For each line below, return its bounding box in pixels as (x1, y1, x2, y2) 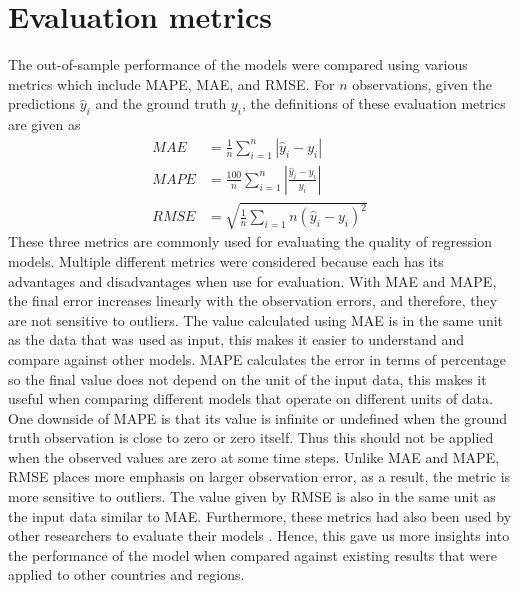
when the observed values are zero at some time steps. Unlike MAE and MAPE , (8, 446, 500, 467)
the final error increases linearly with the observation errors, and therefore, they (8, 290, 498, 311)
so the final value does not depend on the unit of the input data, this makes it (8, 368, 487, 389)
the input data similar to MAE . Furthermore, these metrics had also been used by (8, 505, 512, 526)
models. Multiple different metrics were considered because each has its (8, 250, 444, 271)
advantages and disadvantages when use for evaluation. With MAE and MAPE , (8, 270, 497, 291)
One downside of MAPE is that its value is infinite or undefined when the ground (8, 407, 507, 428)
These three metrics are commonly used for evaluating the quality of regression (8, 231, 492, 252)
